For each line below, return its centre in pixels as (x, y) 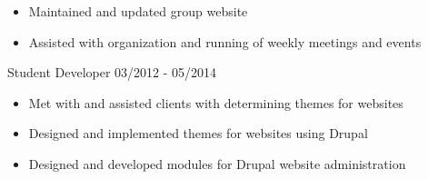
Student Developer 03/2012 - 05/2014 (112, 72)
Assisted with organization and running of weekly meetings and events (225, 41)
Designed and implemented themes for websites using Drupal (198, 133)
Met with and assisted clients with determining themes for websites (216, 102)
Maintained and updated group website (138, 11)
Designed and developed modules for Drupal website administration (217, 163)
